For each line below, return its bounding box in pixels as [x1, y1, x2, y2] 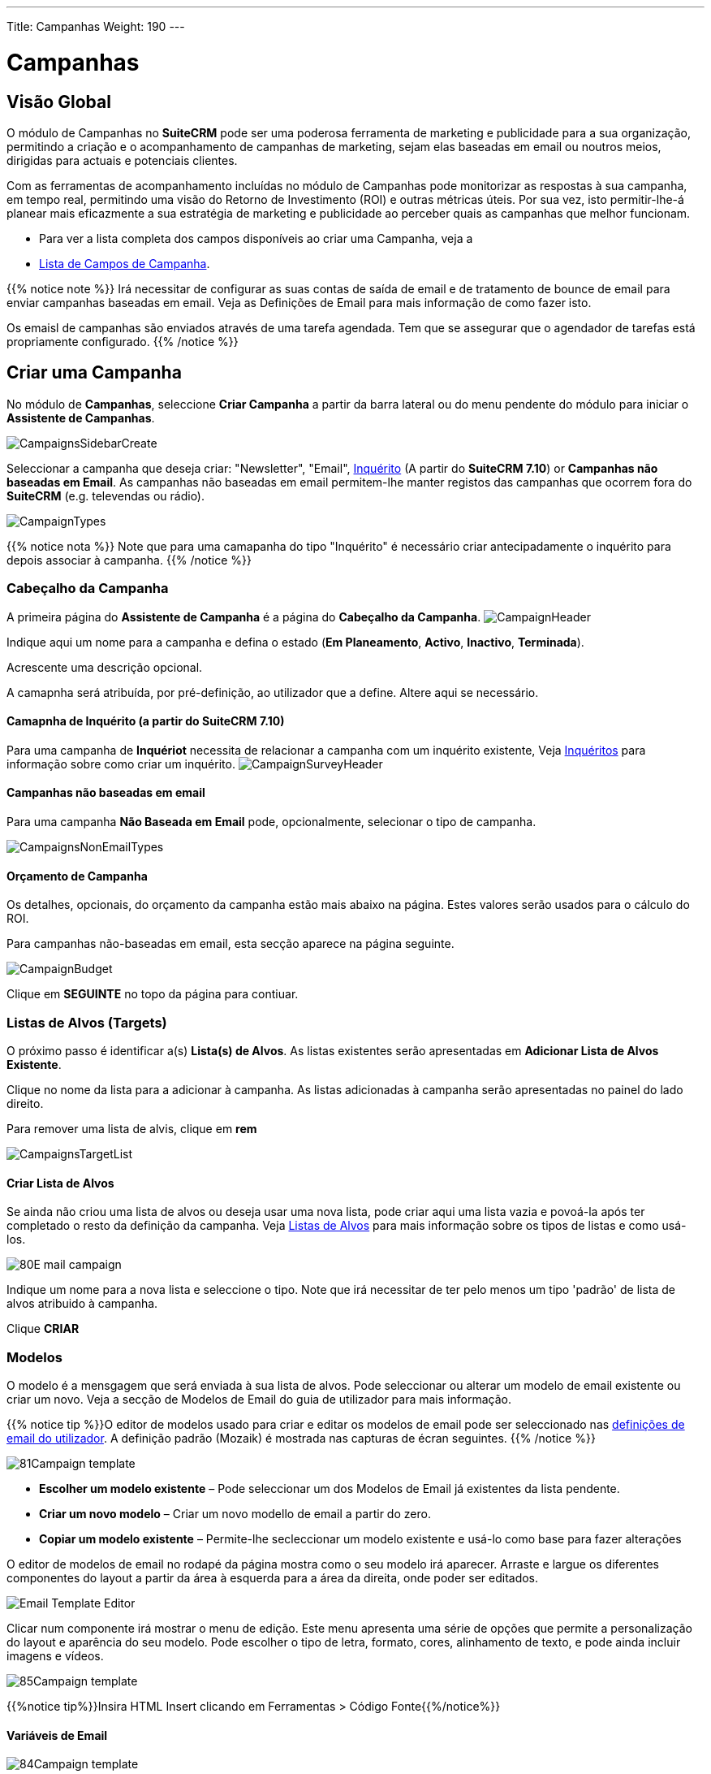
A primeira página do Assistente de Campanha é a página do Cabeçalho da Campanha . [6, 609, 481, 624]
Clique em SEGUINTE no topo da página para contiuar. [6, 987, 299, 1002]
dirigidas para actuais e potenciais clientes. [6, 153, 238, 167]
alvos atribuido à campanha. [6, 1296, 158, 1311]
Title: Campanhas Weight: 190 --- [6, 19, 185, 33]
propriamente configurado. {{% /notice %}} [6, 334, 239, 348]
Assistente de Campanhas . [6, 410, 155, 425]
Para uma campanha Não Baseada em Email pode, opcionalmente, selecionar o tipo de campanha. [6, 814, 536, 829]
